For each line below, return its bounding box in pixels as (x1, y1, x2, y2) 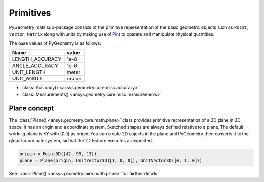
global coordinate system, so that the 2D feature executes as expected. (9, 138, 153, 144)
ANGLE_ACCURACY (12, 62, 58, 69)
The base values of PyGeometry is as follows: (9, 40, 101, 46)
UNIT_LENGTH (12, 69, 46, 76)
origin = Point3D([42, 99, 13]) (19, 151, 97, 156)
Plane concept (9, 104, 54, 112)
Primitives (9, 7, 51, 18)
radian (66, 75, 82, 82)
